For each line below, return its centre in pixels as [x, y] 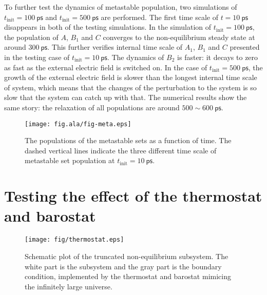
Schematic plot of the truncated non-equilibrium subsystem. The [127, 256]
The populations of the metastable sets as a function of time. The [128, 140]
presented [245, 47]
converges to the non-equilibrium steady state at [179, 37]
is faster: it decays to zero [218, 57]
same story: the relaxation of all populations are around [92, 107]
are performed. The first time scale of [159, 17]
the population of [31, 37]
